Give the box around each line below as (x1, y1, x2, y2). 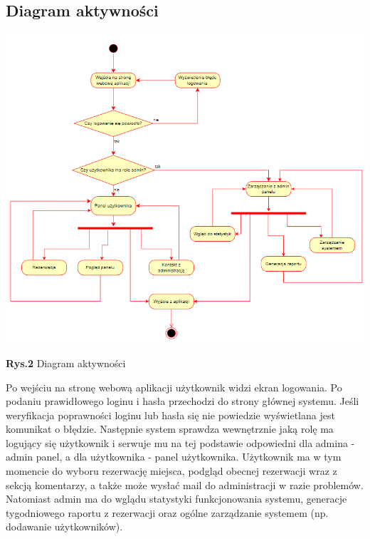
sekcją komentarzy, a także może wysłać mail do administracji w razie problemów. (6, 477, 364, 492)
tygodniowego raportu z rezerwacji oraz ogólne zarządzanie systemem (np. (6, 505, 329, 520)
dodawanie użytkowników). (6, 519, 123, 534)
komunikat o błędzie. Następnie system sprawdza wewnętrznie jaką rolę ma (6, 421, 334, 436)
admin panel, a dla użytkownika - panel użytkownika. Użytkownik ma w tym (6, 449, 342, 464)
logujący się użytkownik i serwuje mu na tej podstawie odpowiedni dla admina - (6, 435, 355, 450)
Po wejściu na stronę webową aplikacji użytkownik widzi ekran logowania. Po (6, 379, 342, 394)
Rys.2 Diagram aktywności (6, 355, 126, 370)
